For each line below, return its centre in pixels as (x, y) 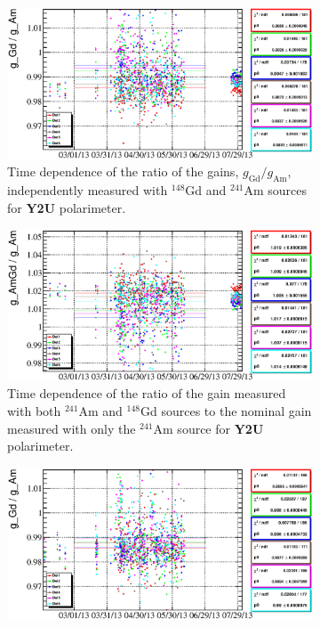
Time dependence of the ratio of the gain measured (147, 393)
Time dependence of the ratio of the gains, (123, 171)
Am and (100, 411)
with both (34, 411)
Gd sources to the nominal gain (226, 411)
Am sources (276, 190)
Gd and (206, 190)
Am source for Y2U (208, 428)
